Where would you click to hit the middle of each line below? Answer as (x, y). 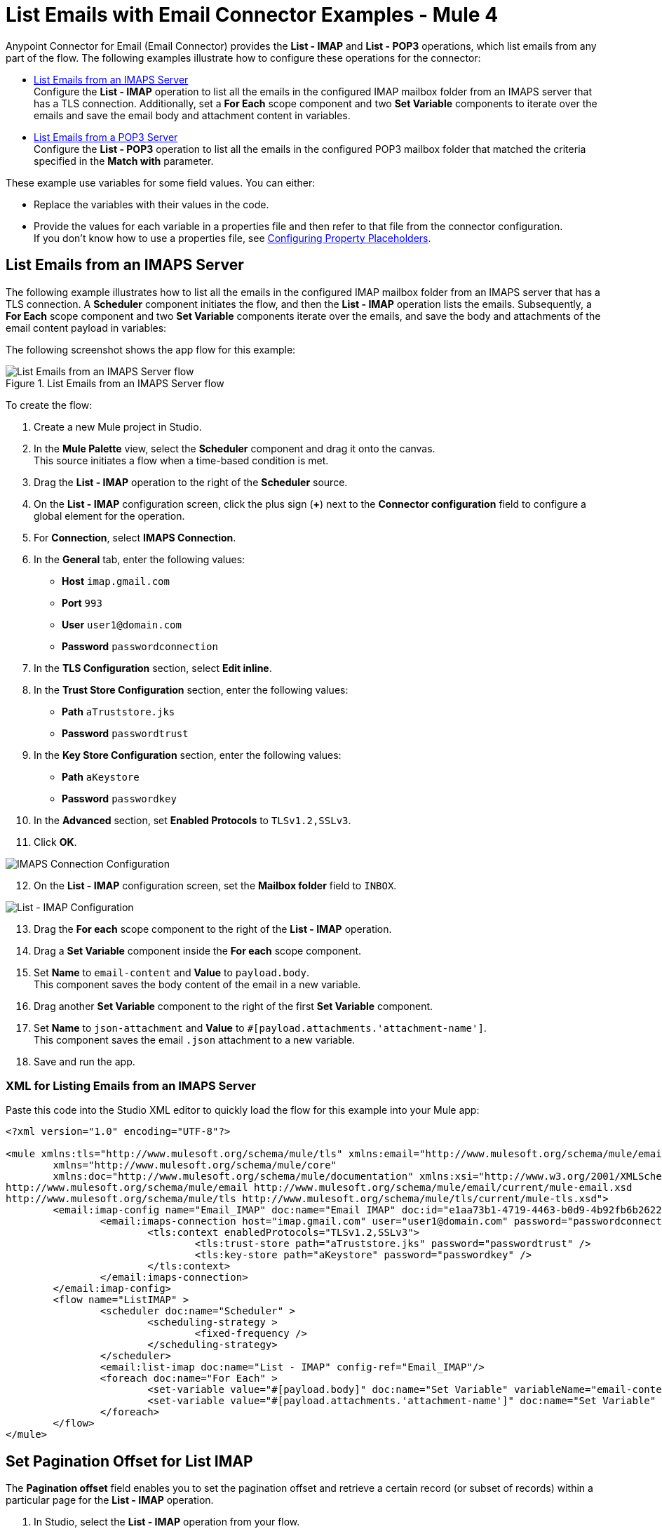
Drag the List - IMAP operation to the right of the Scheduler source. (191, 482)
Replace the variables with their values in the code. (151, 204)
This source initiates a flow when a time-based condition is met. (181, 460)
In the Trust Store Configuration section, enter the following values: (191, 689)
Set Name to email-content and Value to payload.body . (172, 972)
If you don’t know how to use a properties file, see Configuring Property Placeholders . (232, 238)
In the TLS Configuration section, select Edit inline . (153, 668)
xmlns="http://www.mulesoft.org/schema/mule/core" (195, 1165)
